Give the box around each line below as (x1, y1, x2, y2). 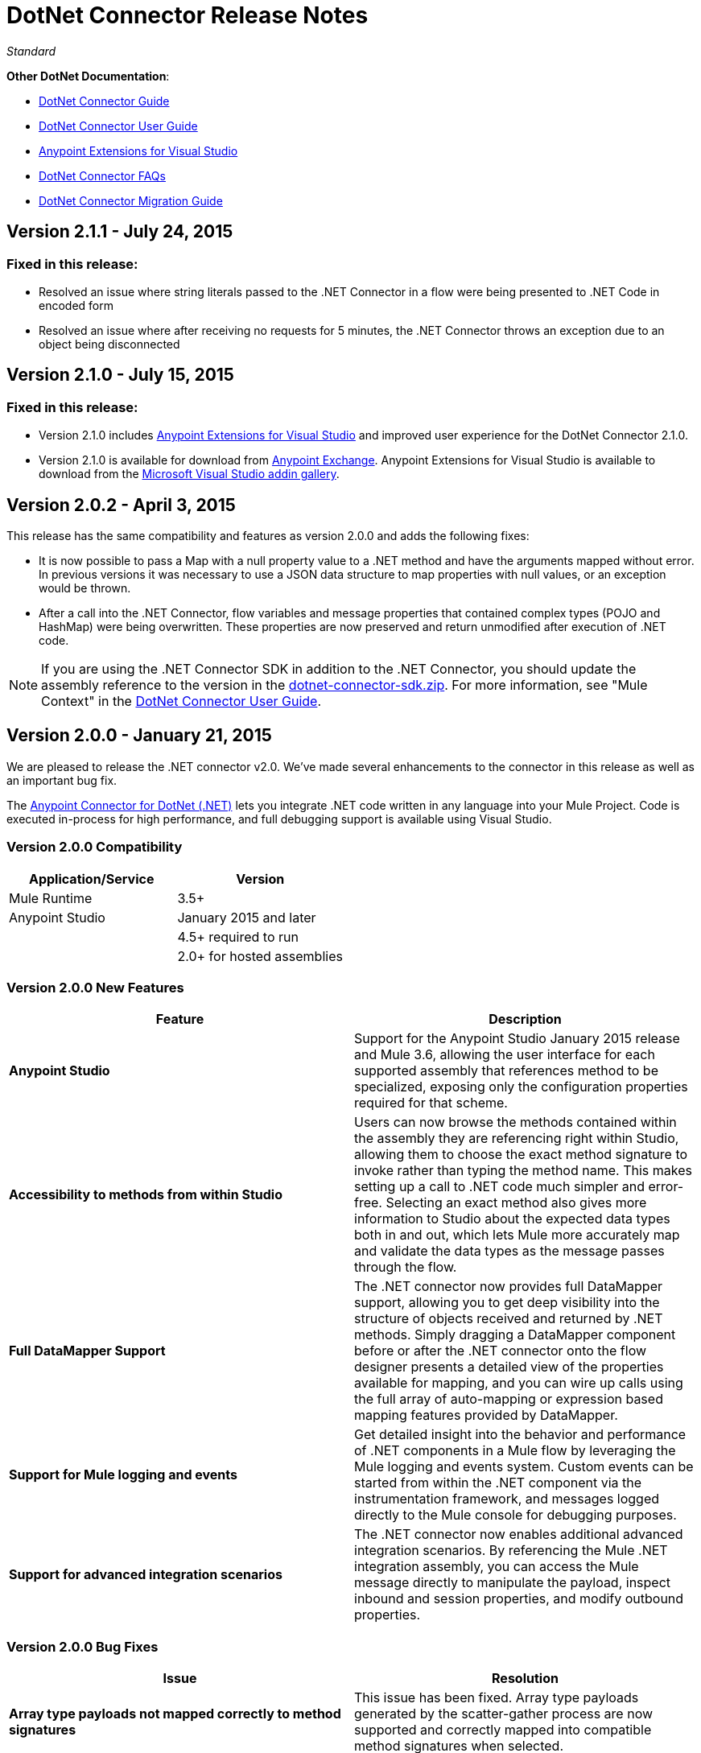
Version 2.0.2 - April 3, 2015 (6, 494, 236, 515)
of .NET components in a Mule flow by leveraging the (354, 1442, 676, 1459)
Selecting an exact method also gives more (386, 1194, 647, 1211)
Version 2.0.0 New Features (6, 980, 184, 996)
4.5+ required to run (177, 928, 299, 945)
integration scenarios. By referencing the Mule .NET (354, 1542, 668, 1559)
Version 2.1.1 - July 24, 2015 (6, 221, 233, 242)
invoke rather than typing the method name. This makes (354, 1162, 692, 1179)
